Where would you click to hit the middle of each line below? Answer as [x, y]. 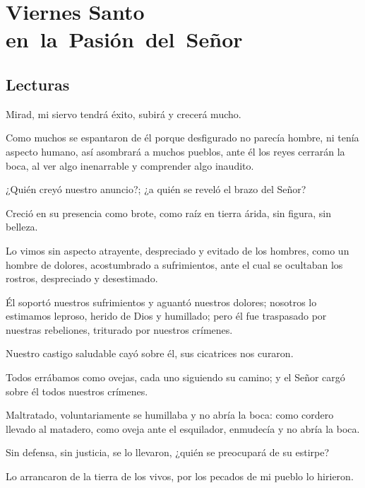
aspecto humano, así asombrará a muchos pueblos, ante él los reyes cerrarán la [175, 151]
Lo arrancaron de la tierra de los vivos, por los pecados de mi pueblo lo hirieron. [180, 476]
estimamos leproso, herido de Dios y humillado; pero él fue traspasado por [166, 316]
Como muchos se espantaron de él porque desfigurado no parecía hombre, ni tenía [182, 138]
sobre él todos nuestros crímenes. [77, 391]
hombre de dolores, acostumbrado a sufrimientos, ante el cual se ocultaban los [174, 264]
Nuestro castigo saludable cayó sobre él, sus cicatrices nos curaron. [150, 353]
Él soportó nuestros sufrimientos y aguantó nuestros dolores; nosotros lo [161, 302]
